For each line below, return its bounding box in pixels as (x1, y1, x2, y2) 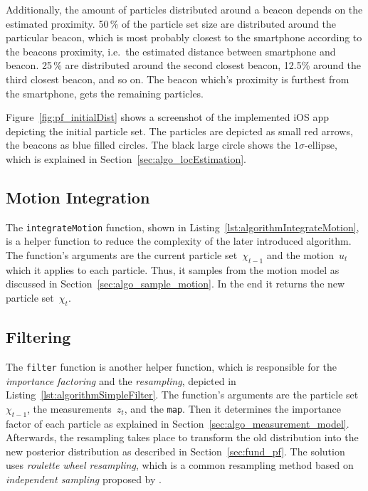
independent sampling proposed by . (6, 471, 162, 486)
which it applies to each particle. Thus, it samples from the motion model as (6, 262, 340, 277)
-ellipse (304, 141, 335, 152)
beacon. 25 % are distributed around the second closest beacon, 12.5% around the (6, 58, 362, 73)
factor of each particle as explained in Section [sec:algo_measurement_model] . (6, 416, 349, 431)
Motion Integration (6, 186, 150, 208)
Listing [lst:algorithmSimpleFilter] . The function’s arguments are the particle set (6, 387, 359, 402)
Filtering (6, 326, 71, 348)
